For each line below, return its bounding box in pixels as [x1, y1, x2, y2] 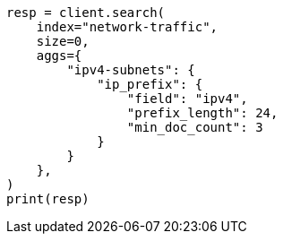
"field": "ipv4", [126, 91, 248, 106]
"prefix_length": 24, [126, 106, 279, 120]
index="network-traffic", [36, 20, 219, 34]
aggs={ [36, 48, 82, 63]
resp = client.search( [6, 5, 166, 20]
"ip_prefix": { [97, 77, 203, 91]
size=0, [36, 34, 90, 48]
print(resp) [6, 192, 90, 206]
